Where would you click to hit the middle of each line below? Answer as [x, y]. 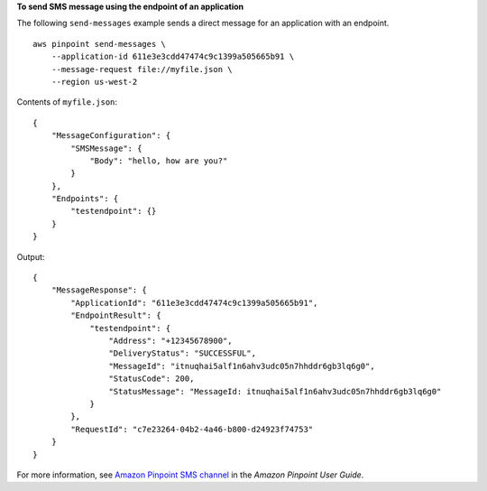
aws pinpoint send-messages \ [100, 44]
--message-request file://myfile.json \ [142, 69]
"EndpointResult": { [116, 315]
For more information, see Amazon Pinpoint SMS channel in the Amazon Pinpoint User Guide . [190, 475]
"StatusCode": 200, [152, 379]
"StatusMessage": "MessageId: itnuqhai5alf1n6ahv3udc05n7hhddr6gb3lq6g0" [275, 391]
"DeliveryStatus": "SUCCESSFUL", [183, 353]
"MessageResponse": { [99, 290]
